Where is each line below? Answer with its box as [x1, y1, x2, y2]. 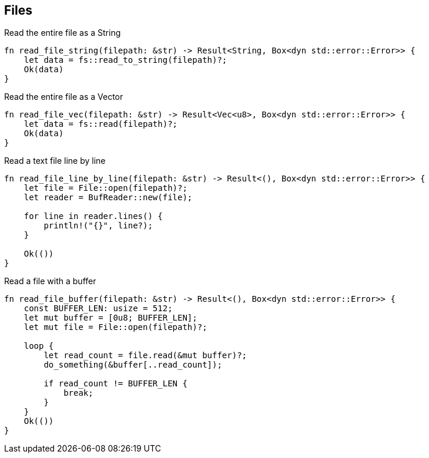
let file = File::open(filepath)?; [24, 183, 187, 193]
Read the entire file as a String [4, 28, 121, 38]
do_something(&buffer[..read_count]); [43, 360, 222, 370]
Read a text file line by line [4, 156, 106, 166]
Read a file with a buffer [4, 276, 96, 287]
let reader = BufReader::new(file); [24, 193, 193, 203]
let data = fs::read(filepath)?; [24, 119, 178, 129]
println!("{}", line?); [43, 221, 153, 231]
